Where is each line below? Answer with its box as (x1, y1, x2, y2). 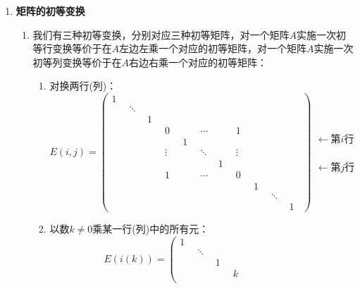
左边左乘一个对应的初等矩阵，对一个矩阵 (119, 41, 307, 56)
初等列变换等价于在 (32, 54, 122, 69)
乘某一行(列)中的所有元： (92, 221, 209, 236)
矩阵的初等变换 (15, 4, 85, 18)
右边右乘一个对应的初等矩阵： (129, 54, 268, 69)
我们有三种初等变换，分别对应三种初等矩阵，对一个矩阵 (32, 27, 290, 42)
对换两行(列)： (49, 78, 117, 93)
